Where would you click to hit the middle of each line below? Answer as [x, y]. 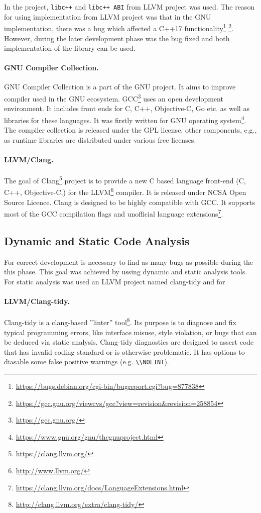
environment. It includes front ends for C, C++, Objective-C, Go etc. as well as [127, 108]
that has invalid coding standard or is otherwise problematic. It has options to [124, 351]
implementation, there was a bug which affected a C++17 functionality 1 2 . [119, 27]
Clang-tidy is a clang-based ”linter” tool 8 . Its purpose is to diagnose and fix [120, 321]
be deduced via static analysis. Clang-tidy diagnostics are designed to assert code [129, 342]
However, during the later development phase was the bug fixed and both [117, 38]
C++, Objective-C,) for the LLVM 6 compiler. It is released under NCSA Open [125, 191]
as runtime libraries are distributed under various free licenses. [100, 139]
